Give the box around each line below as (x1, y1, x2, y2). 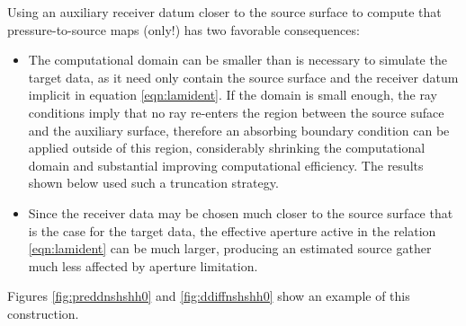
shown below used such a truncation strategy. (28, 173, 279, 192)
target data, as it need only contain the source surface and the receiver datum (28, 67, 459, 86)
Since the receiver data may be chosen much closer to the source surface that (28, 203, 453, 222)
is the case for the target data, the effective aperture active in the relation (28, 221, 436, 240)
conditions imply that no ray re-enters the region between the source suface (28, 102, 444, 121)
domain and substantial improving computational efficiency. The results (28, 155, 424, 174)
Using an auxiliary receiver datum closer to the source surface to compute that (7, 3, 442, 21)
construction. (7, 304, 79, 322)
